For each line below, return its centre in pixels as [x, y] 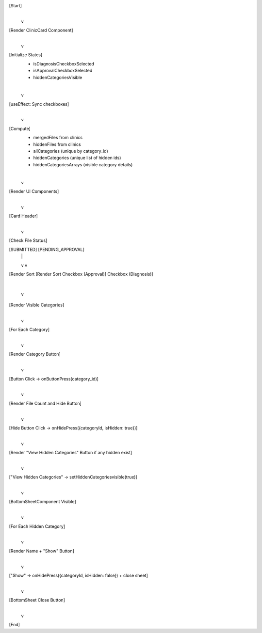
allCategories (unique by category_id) [71, 151]
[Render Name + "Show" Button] [42, 551]
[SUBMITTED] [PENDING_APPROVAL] [47, 249]
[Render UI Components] [34, 191]
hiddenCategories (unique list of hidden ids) [77, 158]
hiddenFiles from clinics [57, 144]
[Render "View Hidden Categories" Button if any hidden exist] [71, 453]
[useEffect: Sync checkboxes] [39, 104]
